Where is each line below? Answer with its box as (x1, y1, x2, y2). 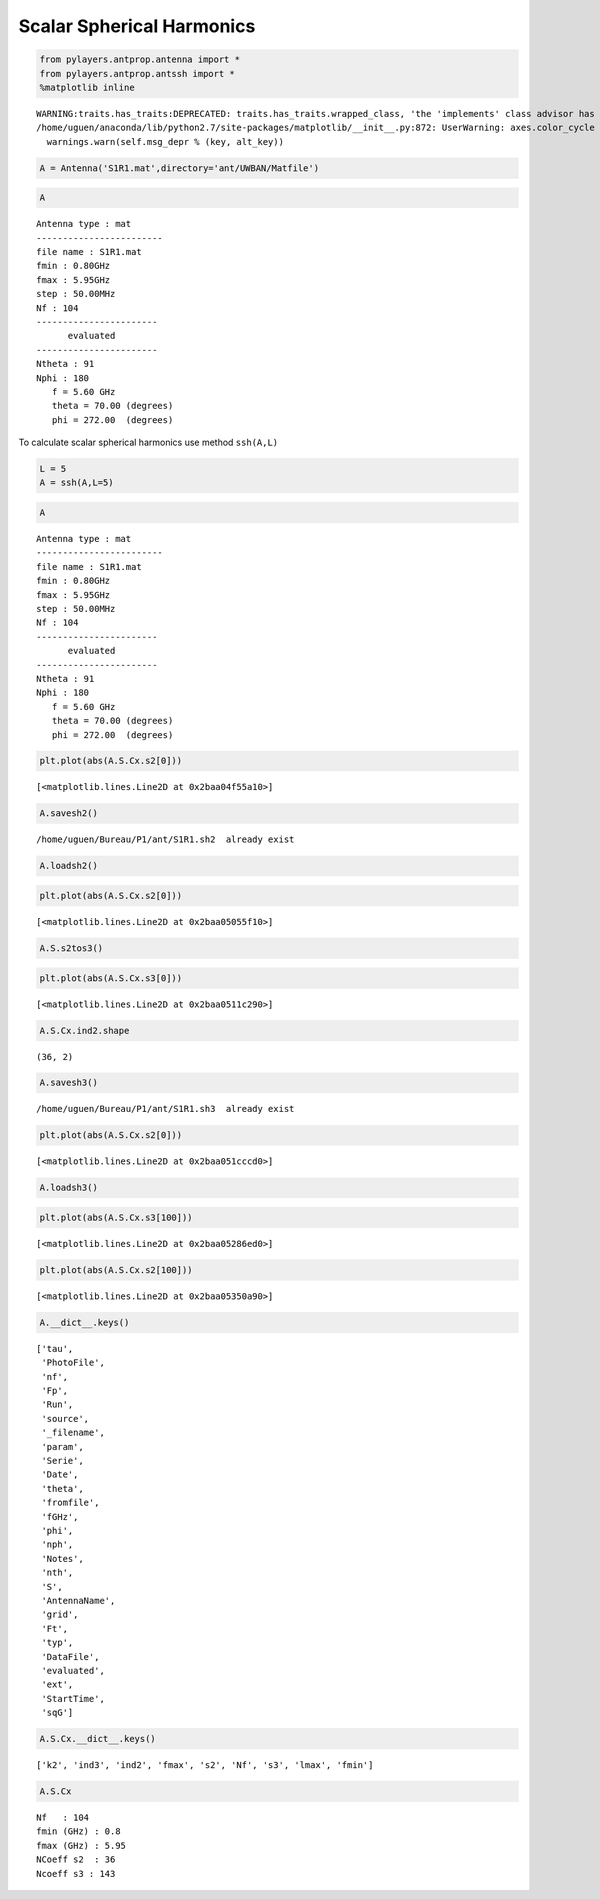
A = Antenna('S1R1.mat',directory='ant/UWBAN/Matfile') (39, 162, 320, 174)
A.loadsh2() (39, 860, 99, 872)
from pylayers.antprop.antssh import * (39, 68, 235, 79)
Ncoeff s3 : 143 (36, 1868, 116, 1879)
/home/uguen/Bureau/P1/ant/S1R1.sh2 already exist (36, 834, 295, 845)
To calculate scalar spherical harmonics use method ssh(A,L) (18, 436, 279, 449)
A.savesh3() (39, 1077, 99, 1089)
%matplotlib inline (39, 81, 135, 93)
